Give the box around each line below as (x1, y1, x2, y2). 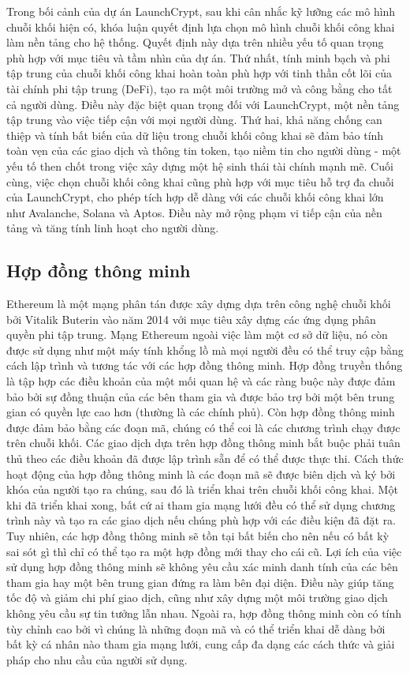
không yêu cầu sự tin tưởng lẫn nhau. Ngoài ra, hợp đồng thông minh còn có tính (6, 604, 402, 621)
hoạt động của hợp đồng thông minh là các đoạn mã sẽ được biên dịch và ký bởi (6, 465, 396, 482)
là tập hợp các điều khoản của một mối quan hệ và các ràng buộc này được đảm (6, 373, 396, 389)
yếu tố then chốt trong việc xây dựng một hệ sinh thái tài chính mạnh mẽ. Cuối (6, 157, 393, 174)
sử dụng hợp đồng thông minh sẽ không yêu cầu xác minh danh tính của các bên (6, 558, 398, 575)
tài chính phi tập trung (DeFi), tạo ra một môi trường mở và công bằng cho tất (6, 80, 393, 96)
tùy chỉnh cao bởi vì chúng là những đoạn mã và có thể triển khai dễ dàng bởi (6, 620, 386, 637)
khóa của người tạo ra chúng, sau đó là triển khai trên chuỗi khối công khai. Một (6, 481, 398, 498)
